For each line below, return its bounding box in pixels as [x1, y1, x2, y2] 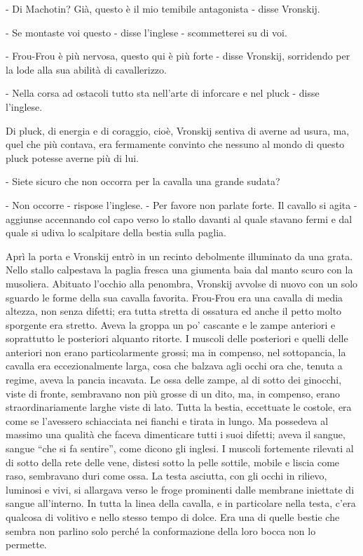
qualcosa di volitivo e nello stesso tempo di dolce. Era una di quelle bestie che [6, 510, 340, 524]
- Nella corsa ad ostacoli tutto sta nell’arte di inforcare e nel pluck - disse [6, 86, 320, 100]
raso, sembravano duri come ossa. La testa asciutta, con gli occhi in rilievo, [6, 468, 327, 483]
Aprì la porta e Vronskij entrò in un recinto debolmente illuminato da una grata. [6, 248, 353, 263]
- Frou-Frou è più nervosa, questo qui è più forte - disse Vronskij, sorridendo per [6, 48, 350, 63]
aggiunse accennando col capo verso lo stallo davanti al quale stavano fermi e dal [6, 211, 352, 226]
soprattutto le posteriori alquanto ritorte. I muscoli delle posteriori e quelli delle [6, 331, 348, 346]
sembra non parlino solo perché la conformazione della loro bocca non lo [6, 523, 316, 538]
